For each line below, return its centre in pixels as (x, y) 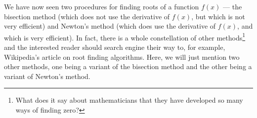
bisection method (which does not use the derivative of (87, 16)
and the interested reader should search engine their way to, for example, (115, 47)
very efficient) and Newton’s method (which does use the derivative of (110, 26)
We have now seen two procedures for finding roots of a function (102, 6)
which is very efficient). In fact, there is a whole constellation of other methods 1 (125, 37)
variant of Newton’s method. (47, 76)
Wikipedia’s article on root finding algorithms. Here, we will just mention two (122, 57)
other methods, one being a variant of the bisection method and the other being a (128, 66)
